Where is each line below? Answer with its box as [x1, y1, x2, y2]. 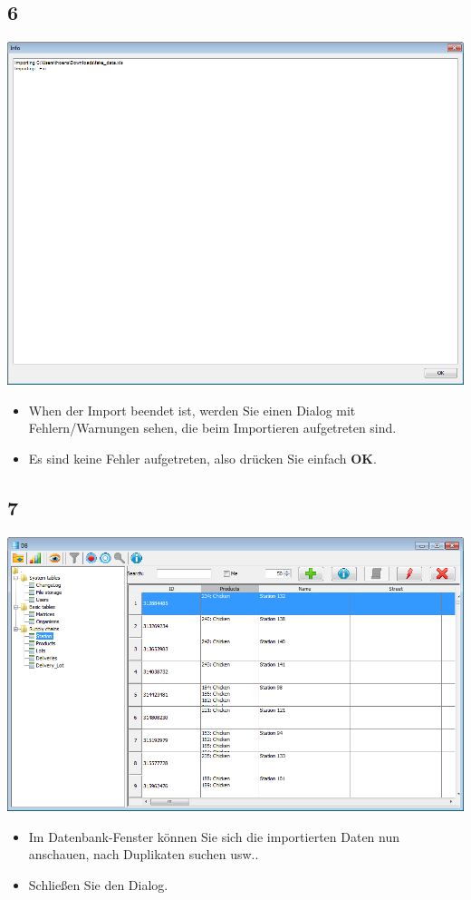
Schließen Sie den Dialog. [28, 875, 168, 894]
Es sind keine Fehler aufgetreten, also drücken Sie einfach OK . [28, 448, 377, 467]
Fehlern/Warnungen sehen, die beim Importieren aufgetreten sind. [28, 418, 397, 437]
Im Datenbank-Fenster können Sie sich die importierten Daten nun [28, 827, 400, 846]
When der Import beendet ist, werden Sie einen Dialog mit [28, 400, 356, 419]
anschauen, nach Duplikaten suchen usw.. [28, 845, 259, 864]
